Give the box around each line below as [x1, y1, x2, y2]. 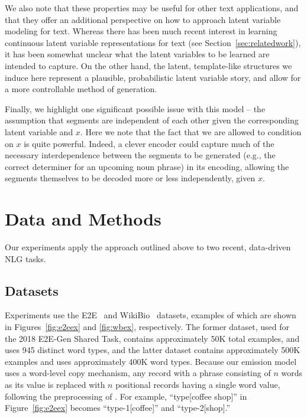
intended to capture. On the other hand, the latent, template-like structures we [5, 59, 292, 71]
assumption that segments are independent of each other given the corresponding [5, 114, 299, 126]
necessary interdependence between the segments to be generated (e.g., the [5, 149, 276, 161]
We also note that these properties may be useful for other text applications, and [5, 2, 299, 14]
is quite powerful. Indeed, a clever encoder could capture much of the [24, 137, 274, 149]
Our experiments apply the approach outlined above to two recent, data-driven [5, 241, 291, 253]
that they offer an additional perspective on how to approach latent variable [5, 13, 281, 25]
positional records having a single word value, [115, 378, 280, 390]
